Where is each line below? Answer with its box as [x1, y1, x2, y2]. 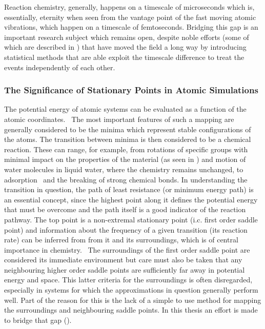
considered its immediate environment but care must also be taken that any [4, 254, 242, 265]
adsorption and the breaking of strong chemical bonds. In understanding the [4, 174, 248, 184]
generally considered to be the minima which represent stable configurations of [4, 124, 251, 134]
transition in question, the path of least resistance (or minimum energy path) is [4, 184, 254, 195]
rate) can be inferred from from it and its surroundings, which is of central [4, 234, 238, 245]
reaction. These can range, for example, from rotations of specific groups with [4, 143, 248, 154]
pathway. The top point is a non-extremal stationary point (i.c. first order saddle [4, 214, 258, 224]
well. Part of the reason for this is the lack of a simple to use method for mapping [4, 294, 261, 305]
